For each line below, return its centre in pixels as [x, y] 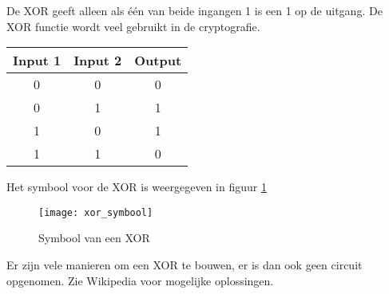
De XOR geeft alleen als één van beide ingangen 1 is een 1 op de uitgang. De [194, 10]
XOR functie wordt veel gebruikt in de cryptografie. [133, 26]
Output [158, 61]
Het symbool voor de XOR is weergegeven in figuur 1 [137, 187]
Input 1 [37, 61]
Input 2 [98, 61]
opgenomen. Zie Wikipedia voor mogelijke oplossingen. [140, 280]
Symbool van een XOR [94, 238]
